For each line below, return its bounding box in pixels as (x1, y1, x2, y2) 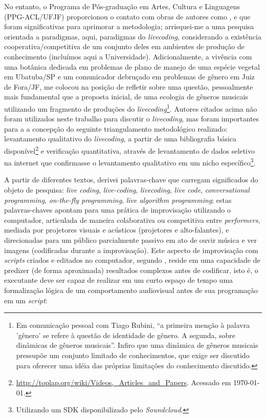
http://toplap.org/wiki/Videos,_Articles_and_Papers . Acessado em (16, 377, 231, 388)
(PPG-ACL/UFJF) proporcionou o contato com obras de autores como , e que (4, 11, 251, 22)
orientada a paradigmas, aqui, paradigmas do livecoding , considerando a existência (4, 31, 261, 41)
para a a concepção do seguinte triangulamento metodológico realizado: (4, 123, 228, 134)
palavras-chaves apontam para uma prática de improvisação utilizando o (4, 204, 231, 215)
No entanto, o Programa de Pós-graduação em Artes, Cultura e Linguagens (4, 1, 240, 11)
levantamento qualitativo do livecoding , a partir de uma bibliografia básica (4, 133, 237, 144)
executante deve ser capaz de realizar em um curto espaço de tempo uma (4, 275, 233, 285)
